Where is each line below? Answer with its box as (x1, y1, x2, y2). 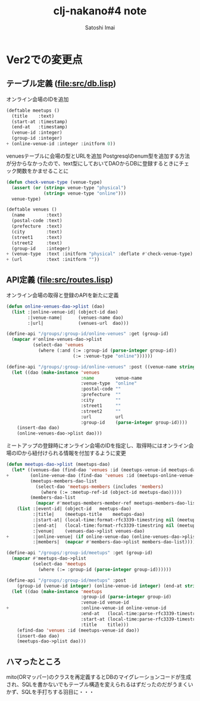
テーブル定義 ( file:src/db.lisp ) (6, 79, 117, 89)
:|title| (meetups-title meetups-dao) (32, 512, 145, 518)
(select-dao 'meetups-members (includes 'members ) (35, 484, 164, 490)
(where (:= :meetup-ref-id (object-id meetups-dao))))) (40, 489, 183, 495)
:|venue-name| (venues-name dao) (27, 315, 124, 321)
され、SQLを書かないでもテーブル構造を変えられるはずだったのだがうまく (6, 681, 189, 688)
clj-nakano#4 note (53, 4, 147, 18)
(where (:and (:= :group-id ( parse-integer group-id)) (37, 348, 177, 353)
